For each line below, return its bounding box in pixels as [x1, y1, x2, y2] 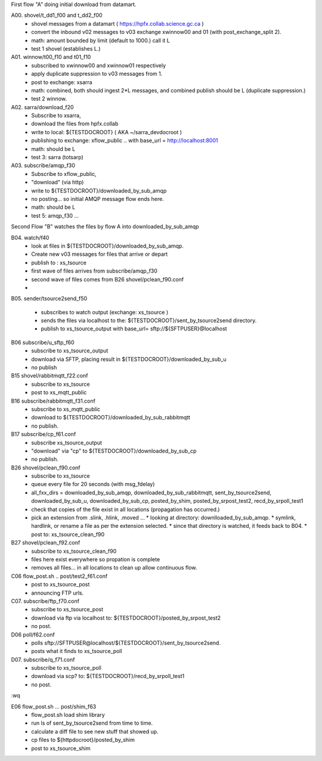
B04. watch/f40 [11, 234, 49, 241]
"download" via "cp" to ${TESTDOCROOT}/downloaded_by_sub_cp [31, 447, 197, 454]
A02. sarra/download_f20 [11, 103, 74, 110]
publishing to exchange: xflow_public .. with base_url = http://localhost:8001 [31, 137, 218, 144]
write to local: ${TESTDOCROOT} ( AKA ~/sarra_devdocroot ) [31, 128, 182, 135]
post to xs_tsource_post [31, 581, 90, 588]
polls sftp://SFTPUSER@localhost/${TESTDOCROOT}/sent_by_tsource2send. [31, 639, 221, 646]
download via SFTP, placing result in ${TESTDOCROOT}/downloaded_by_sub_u [31, 355, 227, 363]
